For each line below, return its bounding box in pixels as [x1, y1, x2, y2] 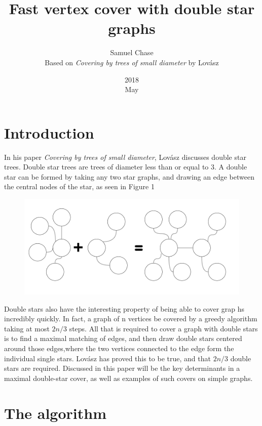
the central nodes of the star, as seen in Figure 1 [4, 181, 155, 192]
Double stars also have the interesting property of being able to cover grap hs [4, 303, 245, 314]
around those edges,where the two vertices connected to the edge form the [4, 343, 234, 354]
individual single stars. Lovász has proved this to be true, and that [4, 353, 211, 363]
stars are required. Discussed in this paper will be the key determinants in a [4, 363, 240, 373]
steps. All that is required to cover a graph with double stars [69, 323, 258, 333]
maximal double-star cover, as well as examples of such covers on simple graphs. [4, 372, 253, 383]
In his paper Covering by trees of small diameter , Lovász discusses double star [4, 151, 246, 162]
